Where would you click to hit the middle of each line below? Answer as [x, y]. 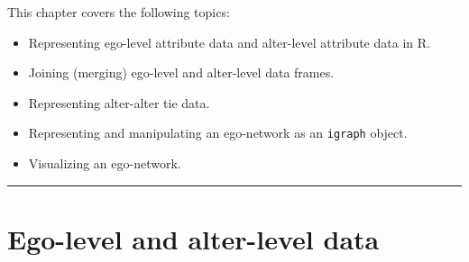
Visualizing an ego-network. [105, 163]
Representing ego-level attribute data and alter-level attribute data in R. [229, 42]
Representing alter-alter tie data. [119, 102]
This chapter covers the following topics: [119, 12]
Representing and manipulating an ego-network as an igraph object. [218, 133]
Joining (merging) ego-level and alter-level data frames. [181, 72]
